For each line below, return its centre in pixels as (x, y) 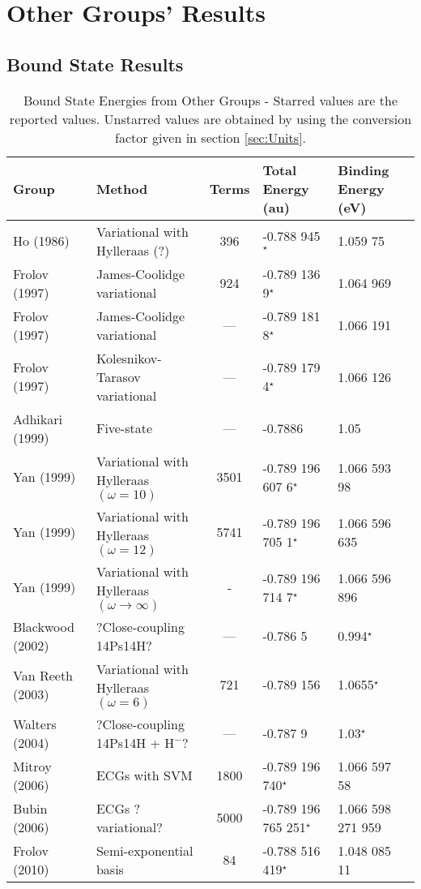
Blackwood (44, 626)
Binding (364, 170)
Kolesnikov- (129, 358)
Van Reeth (43, 675)
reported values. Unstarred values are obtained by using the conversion (210, 118)
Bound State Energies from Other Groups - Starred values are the (210, 100)
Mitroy (32, 766)
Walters (35, 724)
